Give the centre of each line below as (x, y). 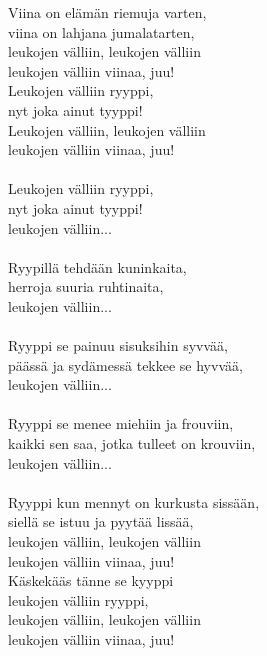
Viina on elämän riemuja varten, (107, 12)
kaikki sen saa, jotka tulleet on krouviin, (132, 443)
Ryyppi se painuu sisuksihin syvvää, (118, 345)
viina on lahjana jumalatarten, (101, 31)
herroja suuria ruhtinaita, (86, 286)
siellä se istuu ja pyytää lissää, (101, 521)
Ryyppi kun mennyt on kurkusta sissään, (134, 501)
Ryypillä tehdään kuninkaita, (97, 266)
